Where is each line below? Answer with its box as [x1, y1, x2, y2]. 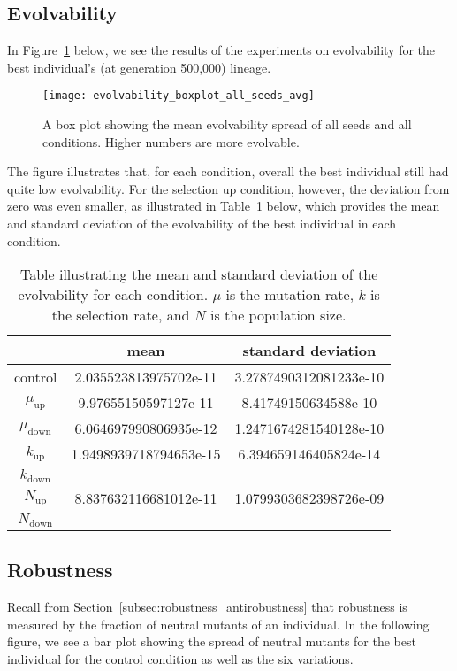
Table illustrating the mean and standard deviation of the [19, 264, 378, 285]
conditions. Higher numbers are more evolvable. [42, 132, 300, 150]
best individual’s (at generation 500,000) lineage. [7, 58, 271, 76]
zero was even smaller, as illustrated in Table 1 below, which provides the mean [7, 197, 440, 215]
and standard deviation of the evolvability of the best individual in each [7, 214, 397, 233]
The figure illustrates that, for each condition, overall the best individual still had [7, 162, 449, 181]
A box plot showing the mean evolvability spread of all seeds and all [42, 115, 412, 134]
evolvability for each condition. [18, 284, 209, 305]
